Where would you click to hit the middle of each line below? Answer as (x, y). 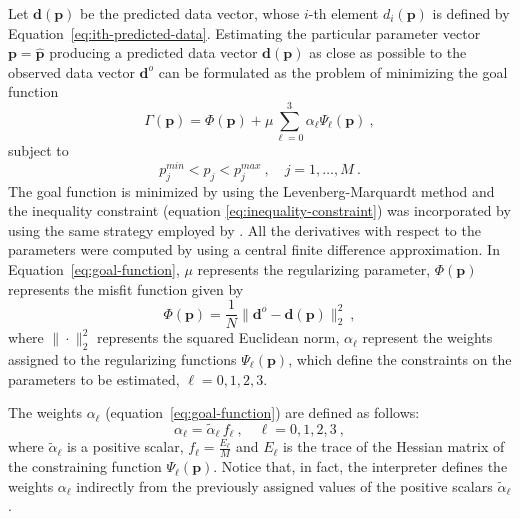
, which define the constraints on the (400, 358)
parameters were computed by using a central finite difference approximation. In (254, 249)
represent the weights (427, 337)
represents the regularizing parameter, (314, 268)
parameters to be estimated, (94, 378)
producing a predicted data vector (153, 52)
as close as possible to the (388, 52)
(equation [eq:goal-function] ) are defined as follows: (262, 412)
